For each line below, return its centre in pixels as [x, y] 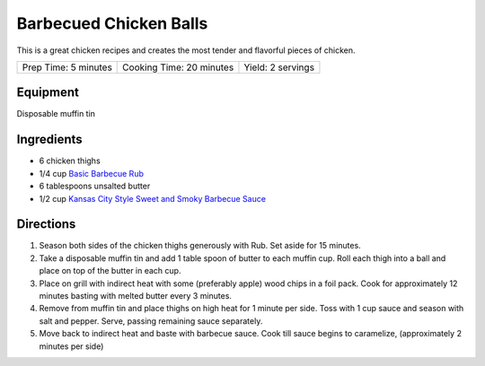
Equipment [48, 93]
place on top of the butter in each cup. [110, 271]
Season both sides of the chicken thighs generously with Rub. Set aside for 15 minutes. [200, 246]
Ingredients [49, 139]
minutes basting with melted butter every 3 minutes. [136, 296]
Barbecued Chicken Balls [112, 23]
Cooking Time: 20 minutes [178, 67]
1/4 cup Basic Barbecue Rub [91, 173]
